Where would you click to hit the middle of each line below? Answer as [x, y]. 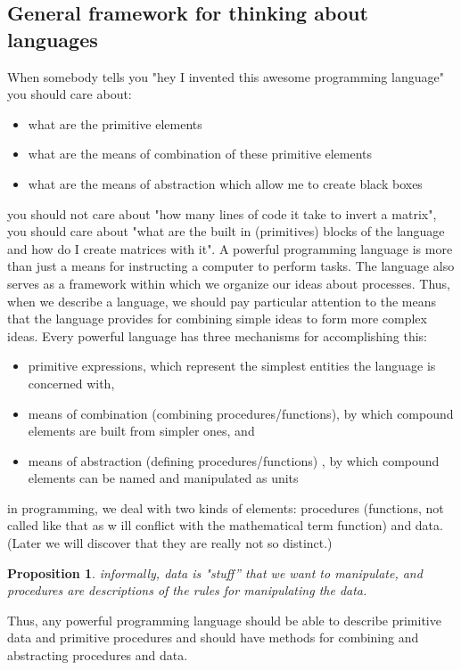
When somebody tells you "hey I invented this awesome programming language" [226, 76]
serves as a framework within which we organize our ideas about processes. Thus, [229, 283]
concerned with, [71, 383]
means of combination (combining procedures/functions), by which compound [241, 413]
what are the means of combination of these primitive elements [200, 154]
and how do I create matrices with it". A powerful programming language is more [230, 248]
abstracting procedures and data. [98, 655]
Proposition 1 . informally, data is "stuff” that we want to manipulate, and [215, 572]
